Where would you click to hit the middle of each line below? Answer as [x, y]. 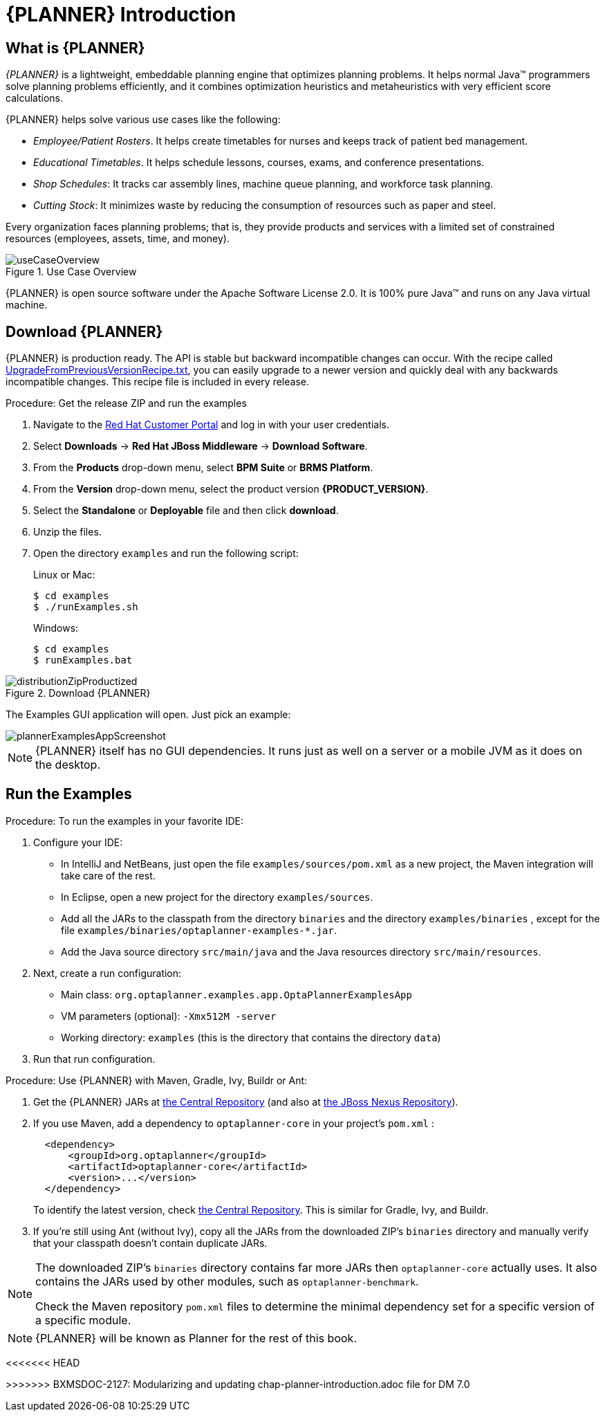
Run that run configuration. [94, 1059]
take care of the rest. [108, 875]
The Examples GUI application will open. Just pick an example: [148, 715]
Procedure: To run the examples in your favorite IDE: [124, 821]
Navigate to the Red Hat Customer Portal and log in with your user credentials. [211, 425]
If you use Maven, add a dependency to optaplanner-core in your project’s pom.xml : [234, 1123]
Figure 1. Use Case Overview [71, 272]
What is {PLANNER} [75, 48]
